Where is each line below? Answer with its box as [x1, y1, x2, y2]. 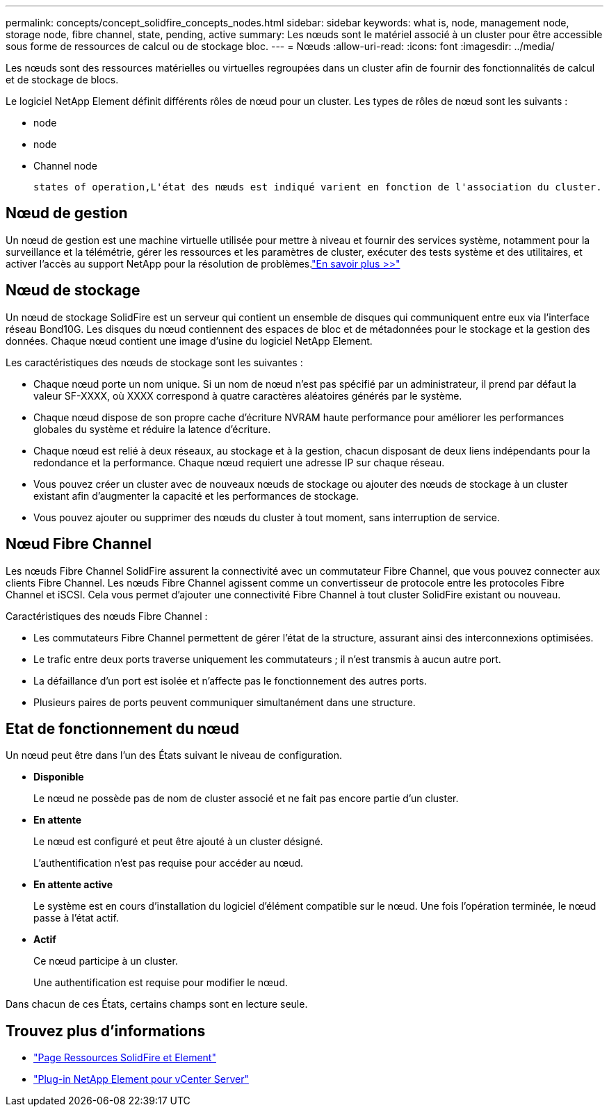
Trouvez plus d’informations [6, 1022, 206, 1040]
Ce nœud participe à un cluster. [33, 955, 178, 967]
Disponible [33, 771, 84, 783]
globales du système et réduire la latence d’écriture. [33, 423, 271, 435]
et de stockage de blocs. [6, 74, 119, 85]
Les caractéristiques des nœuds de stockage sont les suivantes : [6, 356, 303, 368]
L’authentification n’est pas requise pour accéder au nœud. [33, 857, 304, 869]
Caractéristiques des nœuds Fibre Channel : [6, 610, 208, 622]
